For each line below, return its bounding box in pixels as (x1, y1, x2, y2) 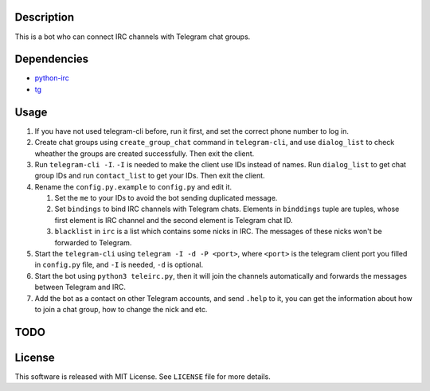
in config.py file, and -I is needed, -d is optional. (34, 260, 203, 270)
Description (14, 10, 75, 24)
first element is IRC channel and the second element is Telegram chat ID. (54, 215, 293, 225)
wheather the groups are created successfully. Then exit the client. (34, 148, 255, 158)
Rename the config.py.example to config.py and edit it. (34, 182, 233, 191)
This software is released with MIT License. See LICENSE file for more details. (14, 371, 271, 381)
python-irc (34, 73, 69, 83)
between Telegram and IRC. (34, 283, 127, 292)
